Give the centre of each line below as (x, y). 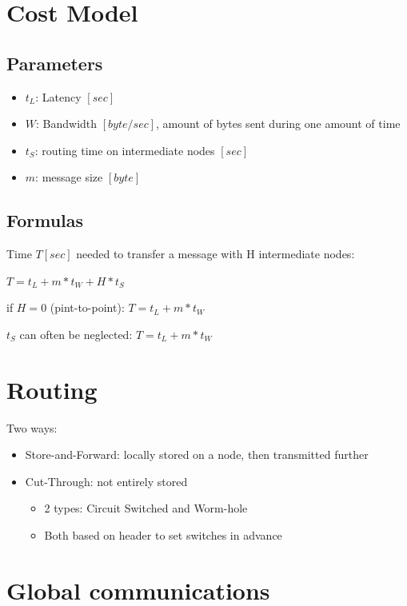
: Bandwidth (67, 124)
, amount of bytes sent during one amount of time (278, 124)
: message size (69, 177)
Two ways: (32, 427)
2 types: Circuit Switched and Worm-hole (146, 508)
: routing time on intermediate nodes (125, 150)
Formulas (45, 220)
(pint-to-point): (87, 307)
